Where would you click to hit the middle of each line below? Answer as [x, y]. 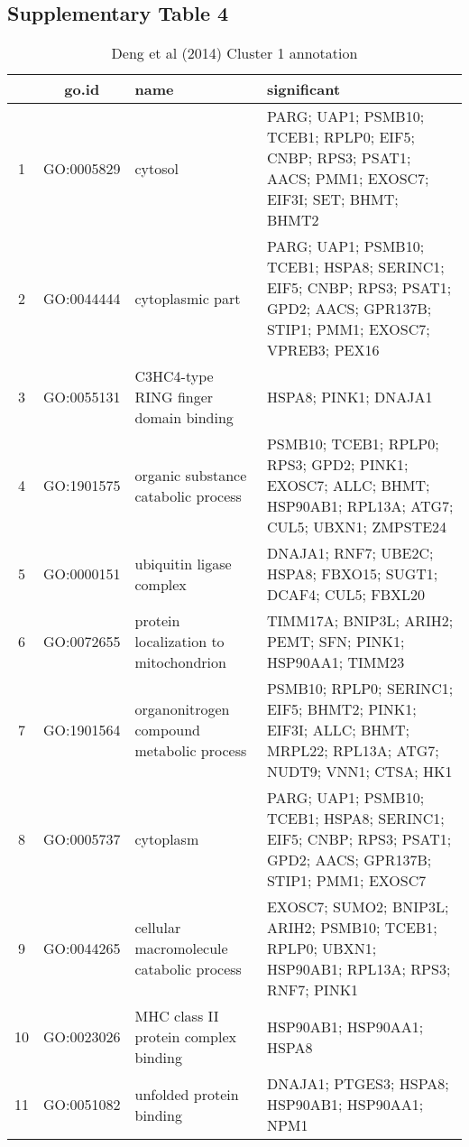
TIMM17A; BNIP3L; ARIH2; [360, 621]
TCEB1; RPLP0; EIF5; [340, 137]
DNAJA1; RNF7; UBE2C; [350, 553]
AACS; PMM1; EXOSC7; [348, 179]
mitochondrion [180, 662]
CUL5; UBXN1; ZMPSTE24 [357, 527]
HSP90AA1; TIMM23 [336, 662]
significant [303, 89]
